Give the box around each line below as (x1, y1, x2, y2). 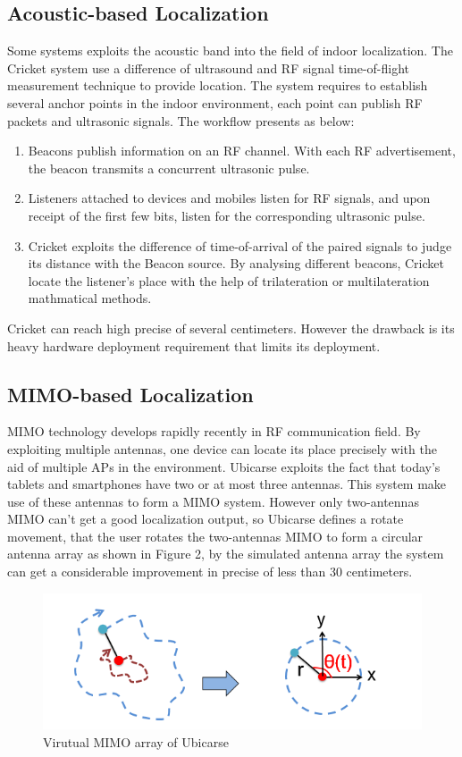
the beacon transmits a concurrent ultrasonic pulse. (28, 158, 310, 177)
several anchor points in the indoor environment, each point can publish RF (7, 93, 423, 112)
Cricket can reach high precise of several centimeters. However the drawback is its (7, 318, 455, 337)
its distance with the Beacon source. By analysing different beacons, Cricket (28, 254, 444, 273)
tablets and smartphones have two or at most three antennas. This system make (7, 475, 447, 493)
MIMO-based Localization (7, 380, 254, 408)
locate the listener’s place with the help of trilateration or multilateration (28, 271, 430, 290)
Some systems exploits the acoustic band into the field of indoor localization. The (7, 41, 453, 60)
